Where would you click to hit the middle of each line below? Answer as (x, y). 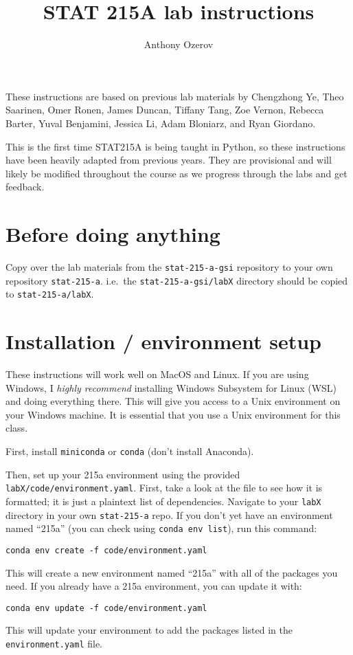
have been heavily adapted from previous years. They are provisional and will (169, 160)
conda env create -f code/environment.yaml (106, 550)
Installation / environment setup (164, 341)
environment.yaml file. (54, 644)
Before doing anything (113, 234)
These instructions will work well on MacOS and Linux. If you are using (157, 374)
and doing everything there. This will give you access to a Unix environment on (173, 401)
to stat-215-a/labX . (50, 294)
